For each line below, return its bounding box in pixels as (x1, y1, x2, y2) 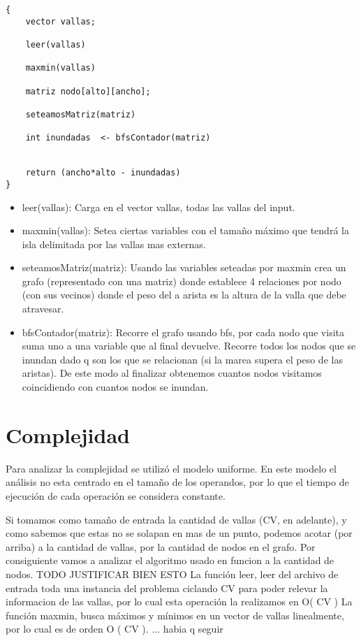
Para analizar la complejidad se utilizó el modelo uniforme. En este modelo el (6, 461, 337, 475)
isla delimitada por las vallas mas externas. (22, 236, 206, 251)
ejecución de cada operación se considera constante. (6, 488, 226, 503)
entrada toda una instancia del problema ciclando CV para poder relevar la (6, 580, 328, 595)
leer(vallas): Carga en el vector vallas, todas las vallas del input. (22, 199, 295, 214)
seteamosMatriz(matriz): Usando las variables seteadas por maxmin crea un (22, 260, 346, 275)
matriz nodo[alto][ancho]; (25, 86, 151, 96)
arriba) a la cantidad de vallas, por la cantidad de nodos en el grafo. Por (6, 539, 316, 554)
